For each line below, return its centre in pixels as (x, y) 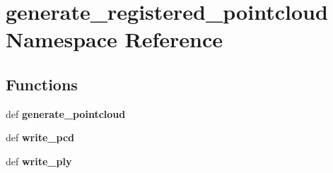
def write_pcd (40, 137)
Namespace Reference (114, 39)
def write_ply (39, 161)
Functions (42, 84)
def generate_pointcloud (66, 113)
